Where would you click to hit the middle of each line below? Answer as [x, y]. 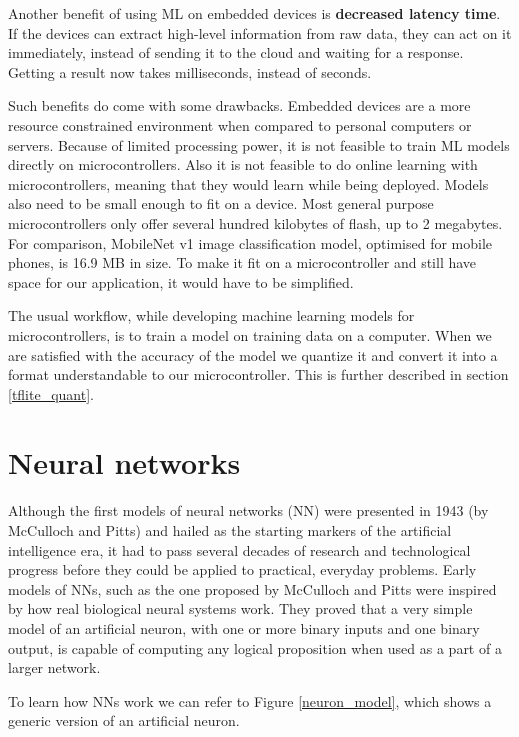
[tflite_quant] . [51, 393]
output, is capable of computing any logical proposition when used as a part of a [255, 647]
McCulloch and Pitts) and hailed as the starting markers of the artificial [230, 530]
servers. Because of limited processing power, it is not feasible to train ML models [259, 144]
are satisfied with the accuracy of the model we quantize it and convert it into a [253, 354]
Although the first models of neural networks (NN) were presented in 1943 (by [248, 510]
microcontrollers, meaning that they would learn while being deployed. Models [248, 183]
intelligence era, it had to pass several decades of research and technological [239, 549]
